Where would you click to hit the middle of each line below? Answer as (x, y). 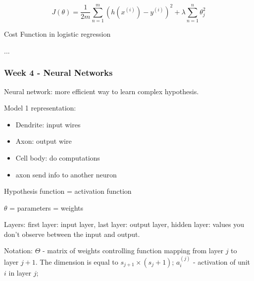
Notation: (18, 251)
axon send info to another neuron (66, 174)
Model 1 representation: (40, 108)
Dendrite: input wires (48, 124)
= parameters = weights (47, 207)
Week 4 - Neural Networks (58, 73)
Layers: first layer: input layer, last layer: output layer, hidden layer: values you (124, 224)
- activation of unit (222, 261)
